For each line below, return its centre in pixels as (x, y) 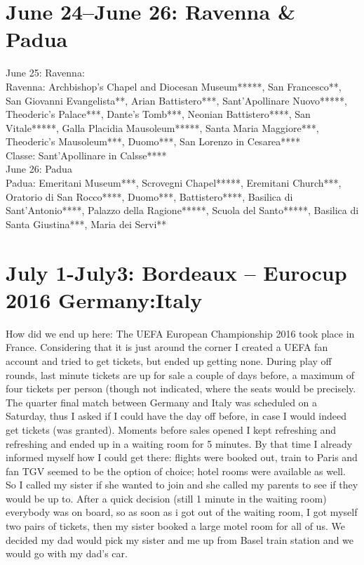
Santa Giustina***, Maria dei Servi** (86, 224)
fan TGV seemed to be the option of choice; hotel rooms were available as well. (176, 471)
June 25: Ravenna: (45, 73)
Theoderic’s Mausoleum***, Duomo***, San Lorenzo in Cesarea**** (153, 141)
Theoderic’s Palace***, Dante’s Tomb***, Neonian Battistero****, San (158, 114)
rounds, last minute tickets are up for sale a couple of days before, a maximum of (180, 374)
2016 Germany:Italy (104, 299)
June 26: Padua (39, 169)
